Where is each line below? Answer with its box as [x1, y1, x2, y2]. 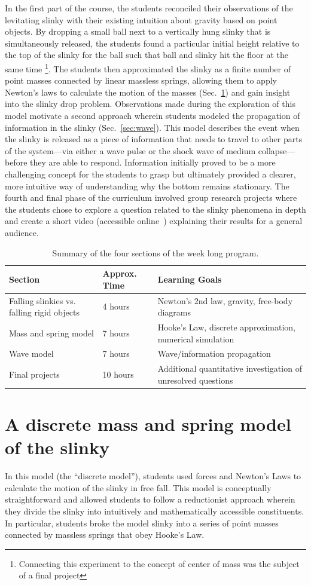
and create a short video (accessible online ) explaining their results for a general [5, 215, 303, 227]
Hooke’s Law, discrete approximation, [157, 321, 295, 333]
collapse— [258, 144, 295, 157]
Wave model [9, 347, 54, 360]
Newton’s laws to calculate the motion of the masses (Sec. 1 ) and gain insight [5, 85, 291, 98]
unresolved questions [157, 373, 233, 386]
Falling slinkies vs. [9, 294, 76, 307]
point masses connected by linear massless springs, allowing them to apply [5, 74, 277, 87]
